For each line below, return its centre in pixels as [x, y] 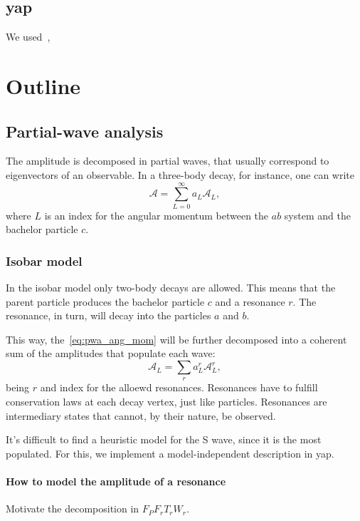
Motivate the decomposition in [73, 509]
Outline [43, 85]
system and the [317, 215]
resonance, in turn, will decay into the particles [108, 315]
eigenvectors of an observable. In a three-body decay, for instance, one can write [180, 174]
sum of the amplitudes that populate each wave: [111, 353]
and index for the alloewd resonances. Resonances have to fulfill [179, 387]
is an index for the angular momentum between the [157, 215]
